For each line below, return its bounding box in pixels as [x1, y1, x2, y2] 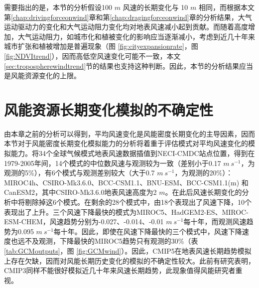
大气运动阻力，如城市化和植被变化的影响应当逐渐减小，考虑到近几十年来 [17, 31, 255, 41]
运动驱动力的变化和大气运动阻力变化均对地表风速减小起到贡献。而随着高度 [4, 21, 248, 32]
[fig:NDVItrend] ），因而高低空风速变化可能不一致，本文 [4, 50, 181, 61]
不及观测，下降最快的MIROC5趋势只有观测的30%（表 [24, 236, 198, 246]
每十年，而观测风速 [183, 216, 247, 227]
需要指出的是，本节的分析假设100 [4, 2, 112, 12]
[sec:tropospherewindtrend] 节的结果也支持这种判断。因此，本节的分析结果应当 [4, 60, 254, 71]
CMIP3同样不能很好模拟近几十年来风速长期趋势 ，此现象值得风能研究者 [4, 265, 236, 276]
